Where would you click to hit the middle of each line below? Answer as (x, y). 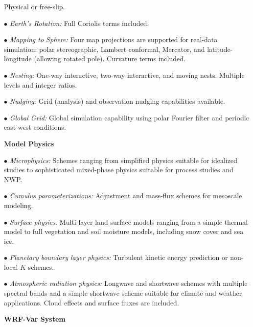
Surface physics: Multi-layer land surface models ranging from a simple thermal (129, 222)
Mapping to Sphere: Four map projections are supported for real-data (114, 39)
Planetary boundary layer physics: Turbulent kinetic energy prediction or (119, 257)
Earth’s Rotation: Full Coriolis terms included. (79, 23)
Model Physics (29, 143)
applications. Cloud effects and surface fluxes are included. (92, 302)
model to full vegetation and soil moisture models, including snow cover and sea (124, 231)
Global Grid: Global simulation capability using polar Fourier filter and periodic (129, 117)
